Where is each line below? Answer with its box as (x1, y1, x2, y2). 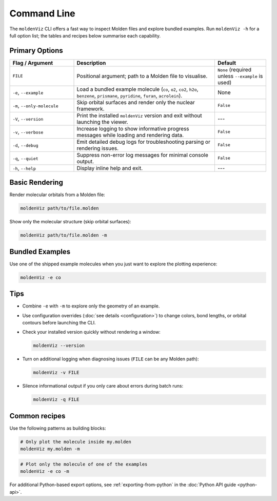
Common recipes (9, 411, 66, 420)
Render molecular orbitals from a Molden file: (9, 191, 105, 198)
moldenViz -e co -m (20, 469, 69, 474)
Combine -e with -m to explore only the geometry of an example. (22, 303, 160, 309)
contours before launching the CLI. (22, 320, 96, 326)
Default (217, 59, 236, 66)
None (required (217, 66, 251, 73)
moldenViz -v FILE (33, 370, 80, 376)
